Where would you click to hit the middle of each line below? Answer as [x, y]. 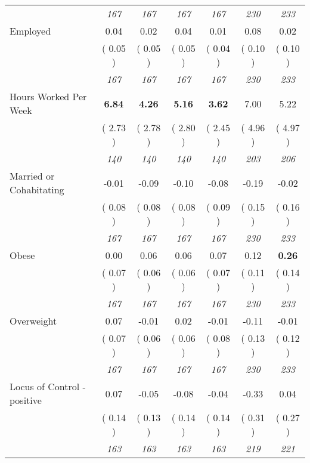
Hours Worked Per [48, 96]
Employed [30, 31]
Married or [32, 176]
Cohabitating [37, 189]
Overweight [33, 321]
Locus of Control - [48, 386]
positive [26, 400]
